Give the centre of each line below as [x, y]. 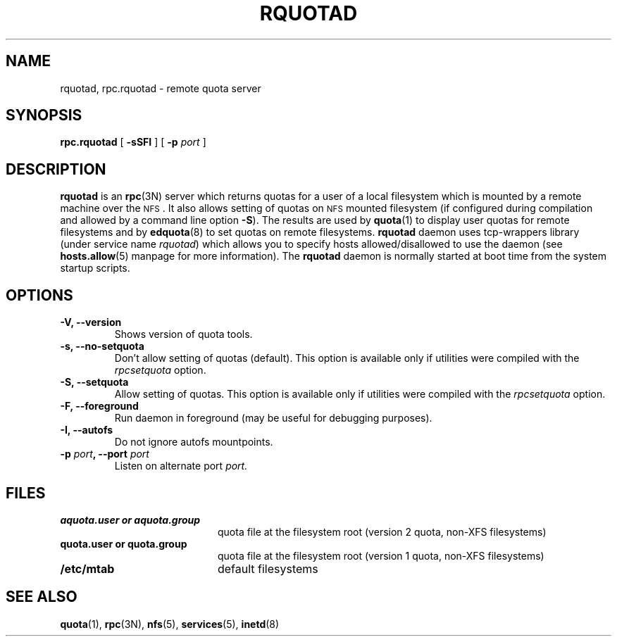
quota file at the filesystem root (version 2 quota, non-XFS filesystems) [382, 531]
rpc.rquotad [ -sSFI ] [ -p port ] [133, 142]
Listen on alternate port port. [181, 466]
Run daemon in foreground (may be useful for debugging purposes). [273, 418]
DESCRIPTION [56, 169]
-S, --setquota [94, 382]
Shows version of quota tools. [183, 334]
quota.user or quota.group [124, 543]
